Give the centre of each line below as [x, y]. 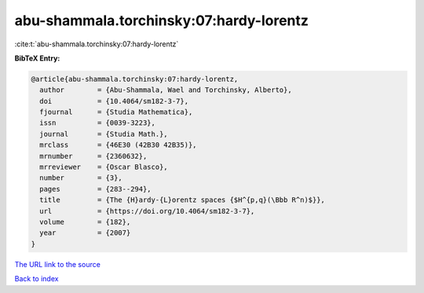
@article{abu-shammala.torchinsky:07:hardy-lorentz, [135, 79]
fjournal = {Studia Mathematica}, [116, 112]
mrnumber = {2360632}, [93, 156]
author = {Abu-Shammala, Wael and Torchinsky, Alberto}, [166, 90]
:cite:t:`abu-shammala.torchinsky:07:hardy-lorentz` [97, 44]
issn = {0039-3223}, [98, 123]
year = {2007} [85, 233]
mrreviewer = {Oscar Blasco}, [104, 167]
